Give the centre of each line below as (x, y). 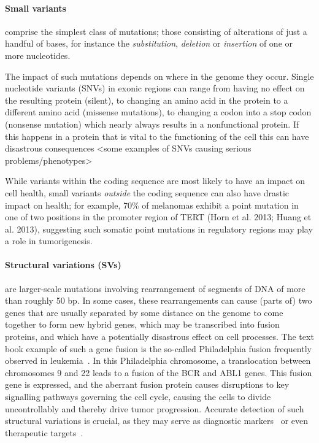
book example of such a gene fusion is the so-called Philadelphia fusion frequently (158, 348)
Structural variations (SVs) (63, 265)
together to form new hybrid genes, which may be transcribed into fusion (142, 324)
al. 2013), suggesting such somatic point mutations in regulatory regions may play (159, 229)
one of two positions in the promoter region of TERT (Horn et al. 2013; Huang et (158, 217)
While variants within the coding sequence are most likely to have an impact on (155, 181)
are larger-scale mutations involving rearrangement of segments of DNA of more (155, 288)
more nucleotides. (38, 55)
